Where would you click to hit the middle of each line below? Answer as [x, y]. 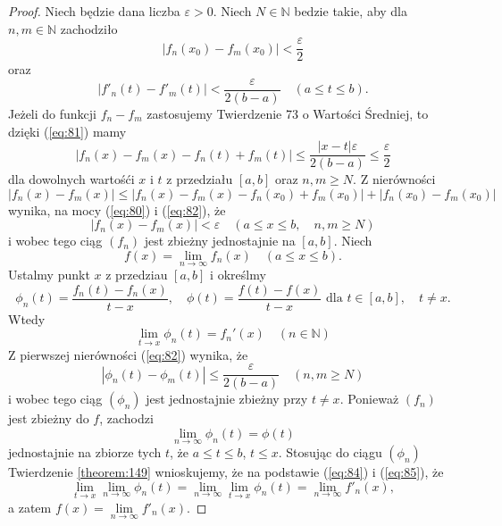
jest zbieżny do [49, 418]
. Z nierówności [394, 179]
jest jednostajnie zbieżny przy [227, 399]
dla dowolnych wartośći [71, 179]
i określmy [238, 275]
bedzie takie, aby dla [351, 11]
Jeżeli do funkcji [52, 113]
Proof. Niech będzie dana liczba [94, 11]
